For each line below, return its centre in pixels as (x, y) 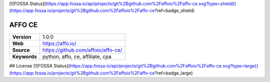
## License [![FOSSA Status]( (39, 66)
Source (21, 50)
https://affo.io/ (59, 43)
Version (22, 37)
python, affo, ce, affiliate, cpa (77, 56)
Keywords (24, 56)
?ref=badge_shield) (175, 10)
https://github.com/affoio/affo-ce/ (82, 50)
